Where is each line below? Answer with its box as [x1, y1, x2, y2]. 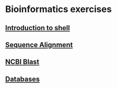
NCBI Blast [5, 58, 39, 66]
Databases [5, 74, 40, 83]
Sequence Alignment [5, 40, 73, 49]
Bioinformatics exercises [5, 4, 112, 15]
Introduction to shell [5, 24, 70, 32]
